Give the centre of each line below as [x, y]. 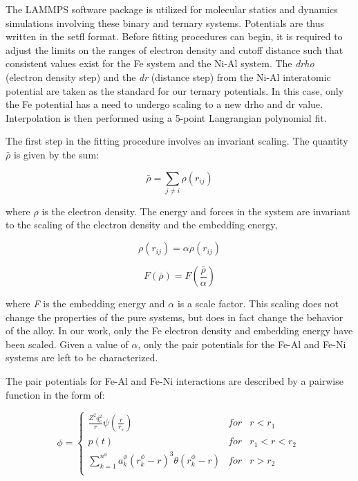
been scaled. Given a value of [67, 344]
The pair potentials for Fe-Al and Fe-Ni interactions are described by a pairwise [175, 381]
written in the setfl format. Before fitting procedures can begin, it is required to [174, 36]
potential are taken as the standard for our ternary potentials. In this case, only [175, 90]
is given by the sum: [56, 154]
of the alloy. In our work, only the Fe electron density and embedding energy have [179, 330]
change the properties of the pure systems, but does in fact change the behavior [175, 317]
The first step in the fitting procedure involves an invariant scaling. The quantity [177, 141]
